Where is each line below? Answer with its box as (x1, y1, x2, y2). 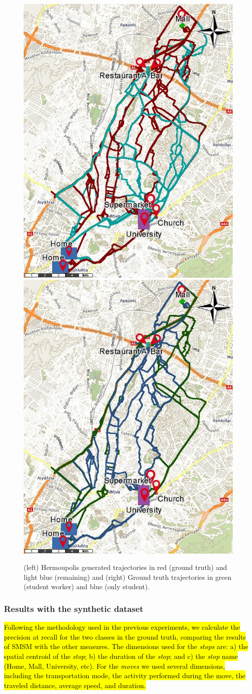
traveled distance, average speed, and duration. (4, 680, 146, 690)
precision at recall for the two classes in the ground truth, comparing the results (4, 631, 246, 642)
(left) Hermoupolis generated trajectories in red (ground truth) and (24, 562, 227, 572)
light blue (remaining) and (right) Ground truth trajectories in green (24, 571, 232, 582)
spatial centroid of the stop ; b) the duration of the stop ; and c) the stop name (4, 651, 238, 661)
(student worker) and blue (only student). (24, 581, 150, 592)
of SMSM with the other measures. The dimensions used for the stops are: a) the (4, 641, 249, 651)
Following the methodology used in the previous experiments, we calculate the (4, 622, 240, 632)
